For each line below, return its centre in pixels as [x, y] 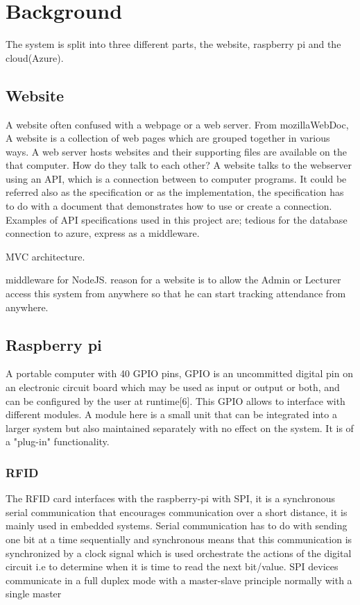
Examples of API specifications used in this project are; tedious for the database [177, 219]
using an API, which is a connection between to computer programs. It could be [176, 178]
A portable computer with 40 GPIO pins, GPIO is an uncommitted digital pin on [179, 373]
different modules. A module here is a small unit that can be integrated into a [171, 414]
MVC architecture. [45, 256]
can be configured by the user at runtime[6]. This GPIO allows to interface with [175, 400]
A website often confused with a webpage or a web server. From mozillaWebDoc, [177, 124]
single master [34, 594]
